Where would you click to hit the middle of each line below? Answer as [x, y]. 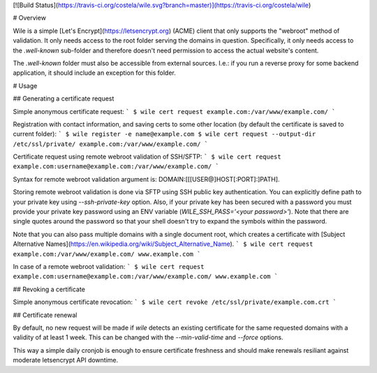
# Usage [25, 86]
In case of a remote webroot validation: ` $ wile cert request [109, 266]
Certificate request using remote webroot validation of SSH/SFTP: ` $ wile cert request [147, 156]
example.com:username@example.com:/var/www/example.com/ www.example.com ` [146, 277]
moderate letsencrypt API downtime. [66, 360]
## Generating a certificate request [64, 98]
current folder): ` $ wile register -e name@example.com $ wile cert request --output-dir [164, 134]
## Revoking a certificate [49, 289]
